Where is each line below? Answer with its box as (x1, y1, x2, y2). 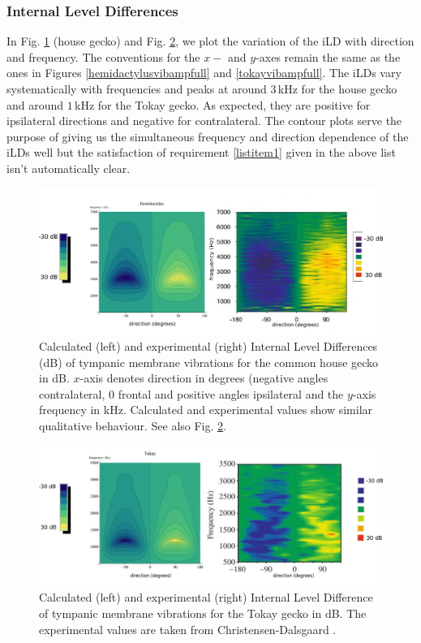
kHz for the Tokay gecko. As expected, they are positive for (75, 96, 371, 113)
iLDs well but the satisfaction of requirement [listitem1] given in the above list (6, 144, 396, 161)
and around (6, 96, 64, 113)
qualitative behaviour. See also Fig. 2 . (39, 417, 226, 434)
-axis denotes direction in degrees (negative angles (79, 369, 329, 386)
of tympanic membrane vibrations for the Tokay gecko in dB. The (39, 604, 367, 621)
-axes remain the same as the (256, 48, 401, 65)
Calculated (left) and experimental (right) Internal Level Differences (39, 338, 378, 355)
